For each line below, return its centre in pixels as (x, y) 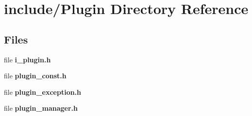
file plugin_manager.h (41, 108)
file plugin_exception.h (43, 92)
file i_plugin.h (27, 59)
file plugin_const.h (35, 76)
